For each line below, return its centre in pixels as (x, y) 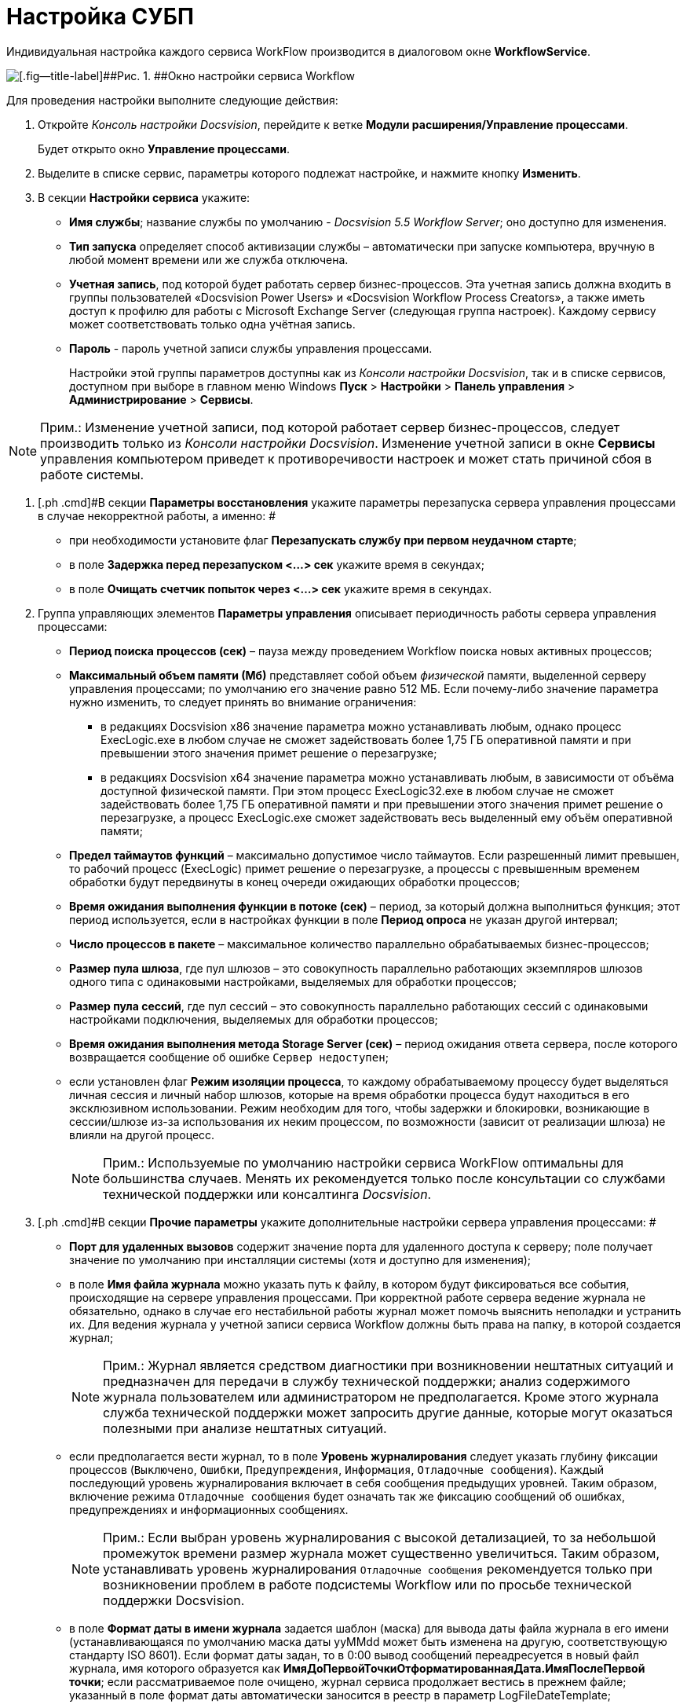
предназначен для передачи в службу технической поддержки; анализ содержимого (367, 1381)
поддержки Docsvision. (174, 1600)
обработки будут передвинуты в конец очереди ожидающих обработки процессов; (295, 881)
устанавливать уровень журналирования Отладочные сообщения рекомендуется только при (378, 1569)
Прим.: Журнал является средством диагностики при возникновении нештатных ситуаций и (388, 1365)
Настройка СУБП (100, 16)
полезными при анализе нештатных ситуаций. (245, 1428)
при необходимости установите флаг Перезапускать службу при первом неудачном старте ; (323, 540)
